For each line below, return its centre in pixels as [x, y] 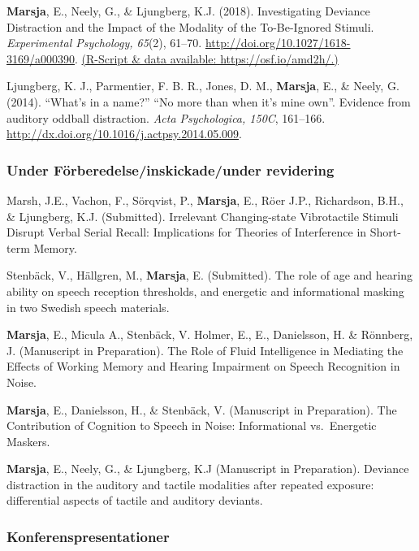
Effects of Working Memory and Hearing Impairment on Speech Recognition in [203, 366]
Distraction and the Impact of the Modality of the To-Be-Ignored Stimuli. [190, 26]
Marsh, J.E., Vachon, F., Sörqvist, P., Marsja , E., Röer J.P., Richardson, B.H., [205, 200]
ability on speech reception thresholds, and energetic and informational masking [205, 291]
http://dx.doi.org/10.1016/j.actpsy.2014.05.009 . [124, 134]
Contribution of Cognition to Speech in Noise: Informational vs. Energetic [192, 425]
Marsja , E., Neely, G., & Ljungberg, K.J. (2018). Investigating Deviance [188, 11]
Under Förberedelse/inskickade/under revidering [171, 169]
